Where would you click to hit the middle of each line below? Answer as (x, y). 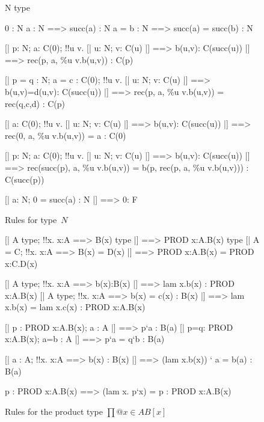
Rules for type (31, 219)
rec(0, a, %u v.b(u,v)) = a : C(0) (66, 135)
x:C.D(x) (21, 263)
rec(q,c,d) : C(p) (35, 103)
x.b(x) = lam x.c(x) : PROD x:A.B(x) (75, 307)
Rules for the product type (54, 411)
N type (17, 7)
